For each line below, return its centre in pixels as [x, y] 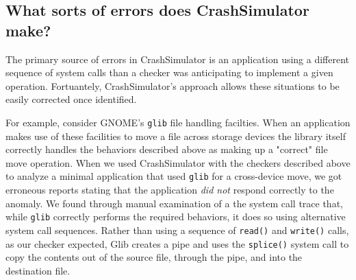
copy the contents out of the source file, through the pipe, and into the [154, 257]
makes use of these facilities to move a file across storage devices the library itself [176, 136]
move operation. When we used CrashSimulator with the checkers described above [178, 162]
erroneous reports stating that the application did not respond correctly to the [170, 190]
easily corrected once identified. [71, 99]
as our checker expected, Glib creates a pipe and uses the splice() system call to [177, 243]
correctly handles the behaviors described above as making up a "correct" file [167, 149]
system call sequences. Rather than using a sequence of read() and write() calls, [177, 230]
